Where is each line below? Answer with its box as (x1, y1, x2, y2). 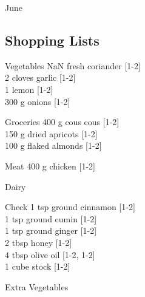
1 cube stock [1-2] (5, 260, 70, 273)
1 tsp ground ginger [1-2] (5, 224, 97, 237)
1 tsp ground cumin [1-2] (5, 212, 97, 225)
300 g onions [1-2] (5, 95, 70, 108)
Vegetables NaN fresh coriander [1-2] (5, 59, 141, 72)
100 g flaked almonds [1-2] (5, 139, 102, 152)
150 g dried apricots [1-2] (5, 127, 98, 140)
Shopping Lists (5, 30, 99, 49)
